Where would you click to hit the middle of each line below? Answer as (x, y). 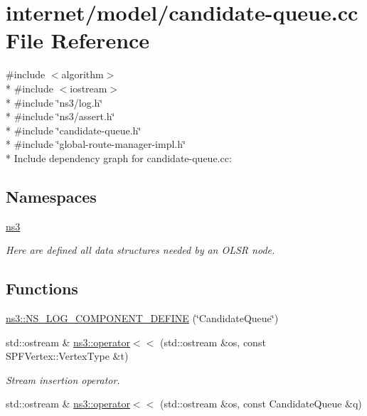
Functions (42, 288)
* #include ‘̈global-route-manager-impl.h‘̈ (96, 144)
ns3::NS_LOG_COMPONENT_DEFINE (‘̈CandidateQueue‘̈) (142, 318)
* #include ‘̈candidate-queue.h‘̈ (74, 130)
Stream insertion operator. (63, 379)
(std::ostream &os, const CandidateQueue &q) (261, 404)
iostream (89, 88)
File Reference (78, 40)
